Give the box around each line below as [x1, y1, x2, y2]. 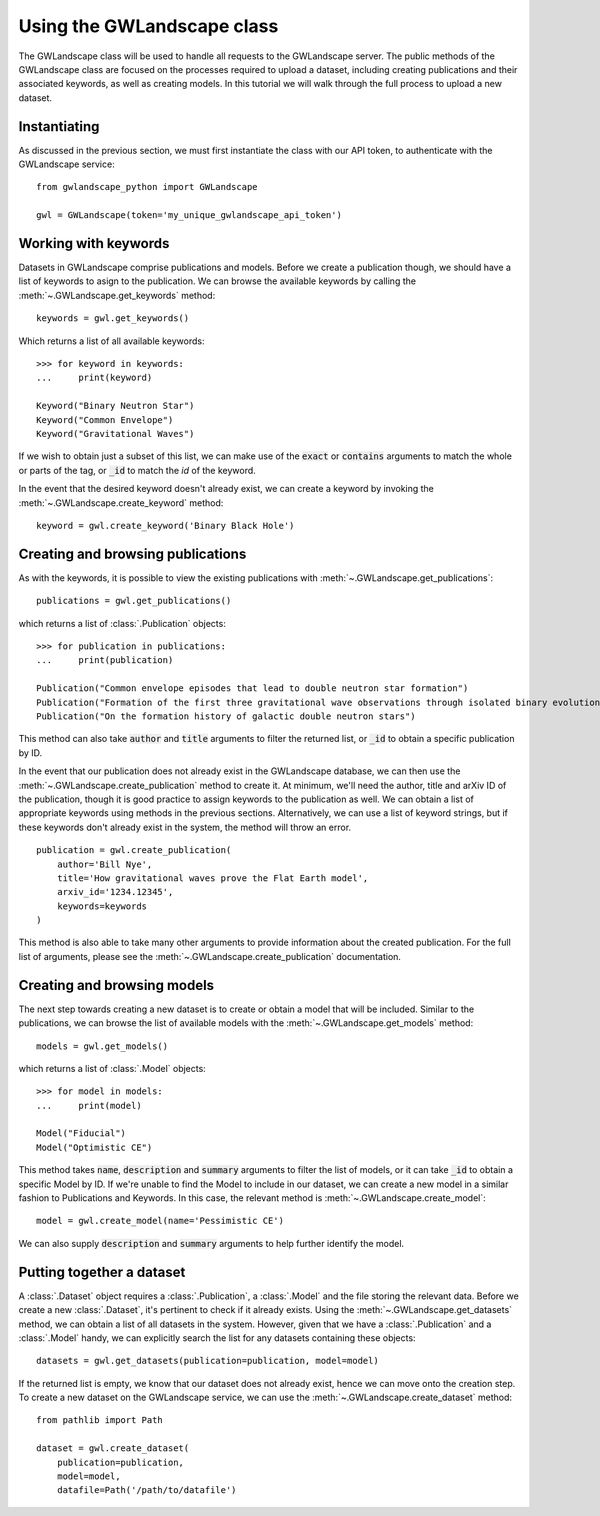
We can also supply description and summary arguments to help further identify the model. [18, 1237, 405, 1249]
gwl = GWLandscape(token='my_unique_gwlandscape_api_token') [36, 210, 342, 221]
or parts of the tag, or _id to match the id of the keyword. [18, 464, 257, 476]
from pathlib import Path [36, 1415, 164, 1426]
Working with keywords [18, 235, 170, 252]
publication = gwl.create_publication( [36, 845, 232, 856]
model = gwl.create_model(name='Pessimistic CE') [36, 1215, 285, 1227]
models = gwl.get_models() [36, 1040, 169, 1052]
